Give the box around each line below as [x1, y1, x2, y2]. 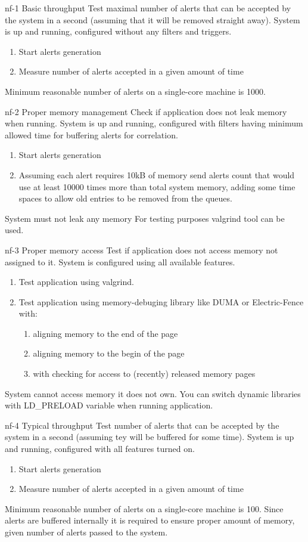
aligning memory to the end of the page [33, 327, 178, 339]
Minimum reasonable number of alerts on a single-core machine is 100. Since [5, 502, 284, 515]
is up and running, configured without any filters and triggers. [5, 25, 232, 38]
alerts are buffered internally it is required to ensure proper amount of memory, [5, 514, 295, 526]
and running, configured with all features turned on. [5, 442, 195, 455]
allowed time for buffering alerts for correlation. [5, 128, 178, 141]
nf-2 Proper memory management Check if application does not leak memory [5, 105, 287, 117]
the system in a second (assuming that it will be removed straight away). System [5, 13, 300, 26]
